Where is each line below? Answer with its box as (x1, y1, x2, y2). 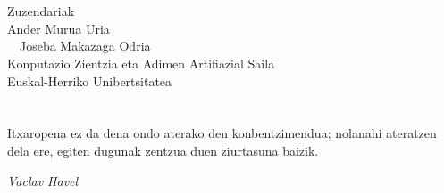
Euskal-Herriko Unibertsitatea (7, 71, 172, 90)
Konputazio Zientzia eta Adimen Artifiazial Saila (7, 53, 275, 72)
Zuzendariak (7, 2, 75, 20)
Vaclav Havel (7, 171, 79, 189)
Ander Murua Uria (7, 19, 110, 37)
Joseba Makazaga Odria (19, 36, 151, 55)
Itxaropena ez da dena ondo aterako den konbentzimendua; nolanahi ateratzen (7, 124, 437, 142)
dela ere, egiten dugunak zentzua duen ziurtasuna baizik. (7, 141, 319, 159)
